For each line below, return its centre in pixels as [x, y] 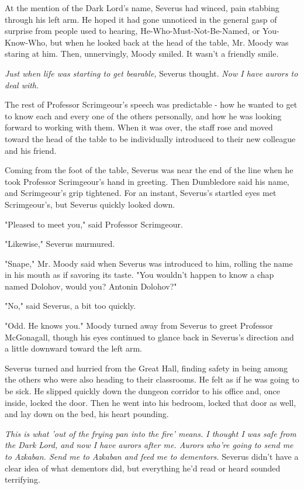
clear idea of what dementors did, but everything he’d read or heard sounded [143, 468]
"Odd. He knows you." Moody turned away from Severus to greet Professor [139, 326]
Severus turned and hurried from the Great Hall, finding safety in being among [146, 368]
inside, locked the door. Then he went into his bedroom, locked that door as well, [151, 402]
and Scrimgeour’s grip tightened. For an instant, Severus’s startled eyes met [141, 193]
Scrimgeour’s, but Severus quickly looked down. [90, 204]
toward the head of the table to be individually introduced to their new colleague [150, 138]
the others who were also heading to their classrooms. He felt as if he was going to [152, 379]
